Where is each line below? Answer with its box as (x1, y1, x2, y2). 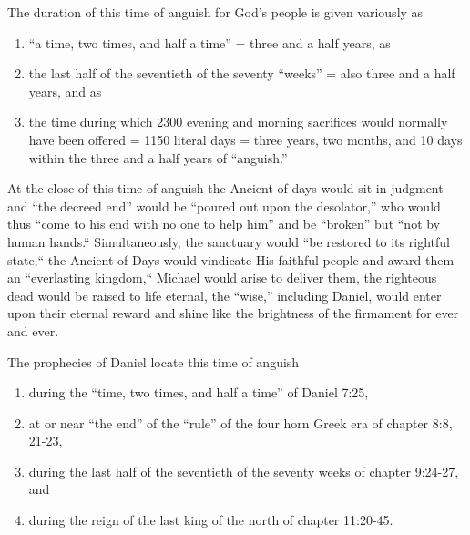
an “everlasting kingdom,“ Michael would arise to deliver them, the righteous (7, 268, 437, 287)
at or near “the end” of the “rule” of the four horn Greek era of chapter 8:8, (28, 413, 453, 432)
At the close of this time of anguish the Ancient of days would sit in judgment (7, 179, 444, 198)
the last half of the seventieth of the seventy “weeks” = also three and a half (28, 64, 455, 83)
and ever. (7, 321, 59, 340)
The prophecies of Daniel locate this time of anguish (7, 352, 300, 371)
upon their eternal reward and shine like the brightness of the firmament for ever (7, 304, 459, 323)
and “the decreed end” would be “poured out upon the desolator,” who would (7, 196, 441, 215)
